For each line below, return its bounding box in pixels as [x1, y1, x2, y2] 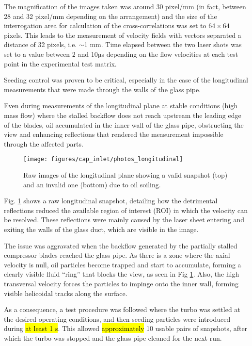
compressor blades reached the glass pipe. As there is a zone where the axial [4, 250, 230, 260]
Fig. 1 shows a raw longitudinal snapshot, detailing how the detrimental [4, 196, 218, 206]
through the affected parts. [4, 138, 83, 148]
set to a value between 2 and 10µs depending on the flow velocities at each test [4, 49, 238, 59]
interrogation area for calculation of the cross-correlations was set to [4, 20, 206, 31]
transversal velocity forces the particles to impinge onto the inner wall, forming [4, 278, 238, 288]
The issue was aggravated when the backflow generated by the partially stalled [4, 240, 237, 250]
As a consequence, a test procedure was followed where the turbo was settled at [4, 304, 240, 314]
